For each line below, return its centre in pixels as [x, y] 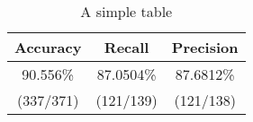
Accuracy [48, 47]
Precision [205, 47]
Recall [126, 47]
